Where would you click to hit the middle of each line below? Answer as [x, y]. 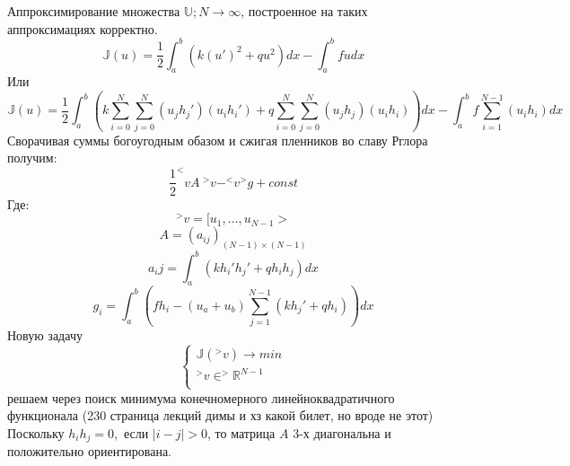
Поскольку [36, 432]
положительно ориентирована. [90, 451]
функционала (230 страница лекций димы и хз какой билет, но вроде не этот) [220, 415]
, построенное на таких [304, 11]
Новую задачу [45, 335]
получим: [32, 158]
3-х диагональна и [342, 432]
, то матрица [241, 432]
